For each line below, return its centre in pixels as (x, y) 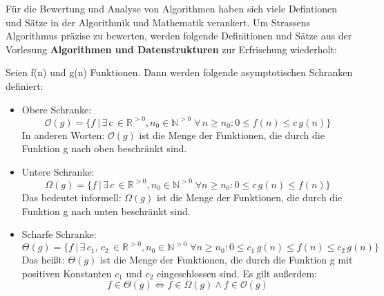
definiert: (25, 85)
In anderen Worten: (63, 135)
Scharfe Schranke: (59, 234)
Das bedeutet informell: (71, 197)
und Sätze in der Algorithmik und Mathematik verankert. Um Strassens (158, 22)
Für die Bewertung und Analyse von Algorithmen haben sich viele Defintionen (172, 8)
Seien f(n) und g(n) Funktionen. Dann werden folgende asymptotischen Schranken (179, 72)
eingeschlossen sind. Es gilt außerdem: (237, 273)
